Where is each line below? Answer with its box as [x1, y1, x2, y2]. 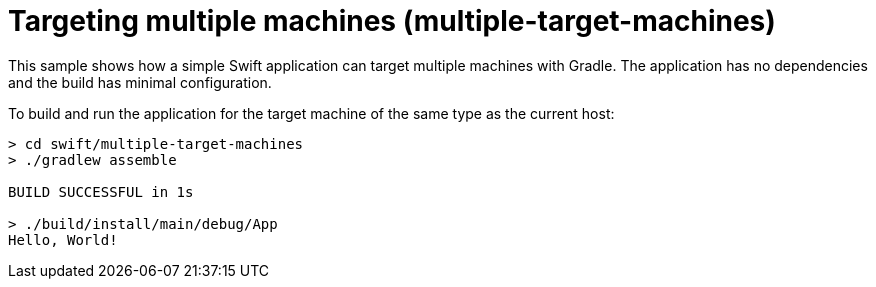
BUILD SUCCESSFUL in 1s [8, 183, 194, 200]
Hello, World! [8, 231, 118, 248]
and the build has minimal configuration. [8, 73, 272, 91]
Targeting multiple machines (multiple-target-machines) [8, 4, 776, 38]
